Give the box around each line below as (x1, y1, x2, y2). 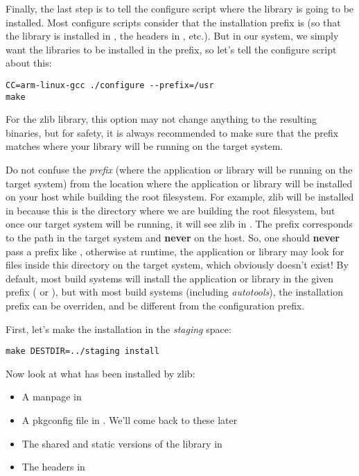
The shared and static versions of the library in (21, 436, 222, 450)
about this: (6, 56, 52, 70)
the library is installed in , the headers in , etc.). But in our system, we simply (6, 28, 339, 43)
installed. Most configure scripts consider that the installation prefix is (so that (6, 15, 341, 29)
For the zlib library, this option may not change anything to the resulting (6, 112, 317, 126)
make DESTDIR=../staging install (6, 346, 159, 357)
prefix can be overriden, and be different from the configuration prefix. (6, 298, 305, 312)
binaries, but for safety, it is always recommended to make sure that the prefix (6, 125, 339, 139)
